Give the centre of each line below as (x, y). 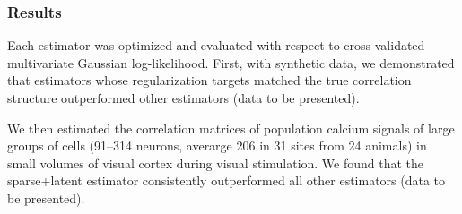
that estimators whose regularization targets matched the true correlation (209, 80)
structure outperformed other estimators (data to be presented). (183, 98)
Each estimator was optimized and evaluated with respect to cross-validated (216, 45)
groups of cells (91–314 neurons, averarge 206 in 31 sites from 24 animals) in (217, 146)
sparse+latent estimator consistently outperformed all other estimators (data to (227, 180)
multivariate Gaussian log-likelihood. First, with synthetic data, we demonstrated (231, 62)
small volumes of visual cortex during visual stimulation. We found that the (216, 163)
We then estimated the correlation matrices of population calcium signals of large (231, 128)
